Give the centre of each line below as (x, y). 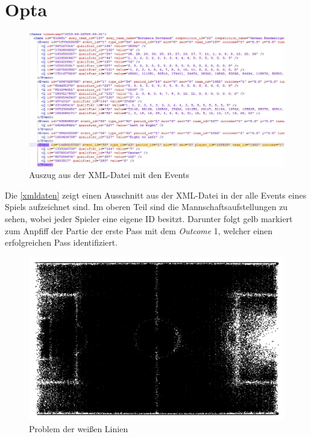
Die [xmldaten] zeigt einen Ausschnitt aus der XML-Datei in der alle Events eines (156, 195)
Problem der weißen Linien (79, 428)
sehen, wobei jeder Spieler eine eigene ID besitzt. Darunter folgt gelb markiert (149, 219)
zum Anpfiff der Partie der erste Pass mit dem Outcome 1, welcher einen (139, 230)
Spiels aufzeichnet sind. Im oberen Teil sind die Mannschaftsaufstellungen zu (146, 207)
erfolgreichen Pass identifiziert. (61, 242)
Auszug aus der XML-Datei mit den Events (109, 175)
